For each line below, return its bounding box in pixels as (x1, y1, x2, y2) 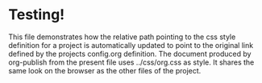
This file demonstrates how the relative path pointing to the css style (8, 32, 236, 41)
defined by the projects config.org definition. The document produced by (8, 49, 252, 58)
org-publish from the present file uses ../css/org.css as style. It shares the (8, 57, 255, 67)
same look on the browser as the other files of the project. (8, 65, 202, 75)
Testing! (8, 6, 65, 24)
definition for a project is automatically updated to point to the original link (8, 40, 254, 49)
